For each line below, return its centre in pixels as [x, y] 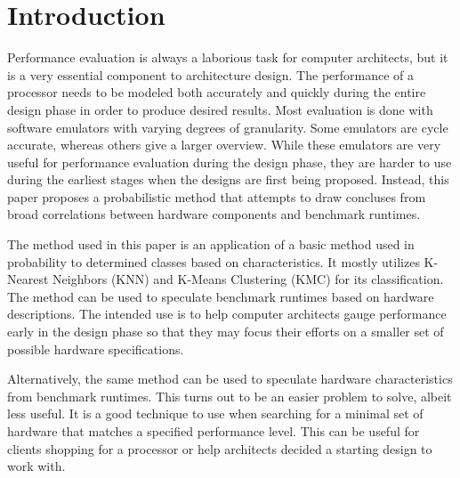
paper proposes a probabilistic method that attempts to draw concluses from [217, 196]
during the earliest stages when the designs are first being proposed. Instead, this [228, 179]
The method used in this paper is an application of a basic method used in [211, 244]
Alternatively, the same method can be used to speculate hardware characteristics [230, 379]
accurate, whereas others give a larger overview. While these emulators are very [224, 145]
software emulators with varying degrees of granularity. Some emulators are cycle [228, 127]
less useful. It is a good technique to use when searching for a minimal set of [215, 413]
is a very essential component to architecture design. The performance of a [211, 74]
